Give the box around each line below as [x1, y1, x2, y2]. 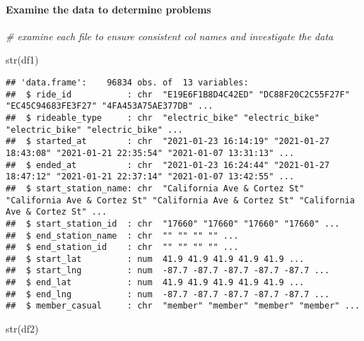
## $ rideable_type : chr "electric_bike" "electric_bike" [6, 112, 319, 123]
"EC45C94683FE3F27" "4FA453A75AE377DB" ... [6, 101, 213, 112]
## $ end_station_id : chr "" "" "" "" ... [6, 242, 239, 253]
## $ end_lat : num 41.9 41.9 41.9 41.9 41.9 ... [6, 277, 305, 288]
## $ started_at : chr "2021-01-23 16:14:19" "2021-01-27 [6, 136, 330, 147]
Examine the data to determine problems [6, 1, 211, 16]
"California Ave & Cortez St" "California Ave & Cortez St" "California [6, 195, 355, 205]
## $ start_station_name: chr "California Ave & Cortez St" [6, 183, 305, 193]
